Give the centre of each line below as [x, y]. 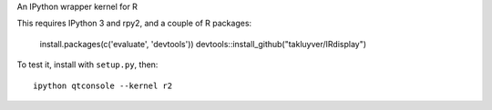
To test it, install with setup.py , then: [87, 65]
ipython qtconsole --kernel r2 [103, 85]
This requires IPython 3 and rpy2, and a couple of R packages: [134, 24]
